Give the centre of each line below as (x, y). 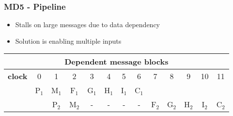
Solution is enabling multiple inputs (68, 41)
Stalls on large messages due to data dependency (88, 25)
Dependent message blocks (116, 62)
